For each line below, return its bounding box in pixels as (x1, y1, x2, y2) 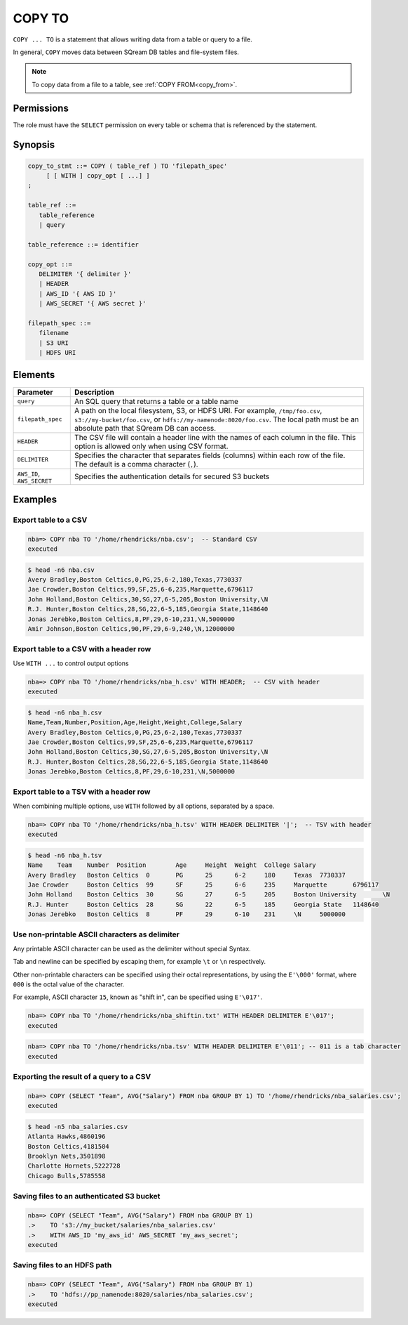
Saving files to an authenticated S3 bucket (13, 1192, 161, 1201)
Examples (13, 493, 57, 505)
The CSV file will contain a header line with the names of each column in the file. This (74, 432, 356, 442)
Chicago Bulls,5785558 (27, 1172, 106, 1180)
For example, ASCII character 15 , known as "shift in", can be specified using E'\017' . (13, 993, 263, 1001)
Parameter (17, 387, 53, 397)
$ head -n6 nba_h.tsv (27, 851, 102, 859)
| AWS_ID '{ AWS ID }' (39, 289, 117, 298)
